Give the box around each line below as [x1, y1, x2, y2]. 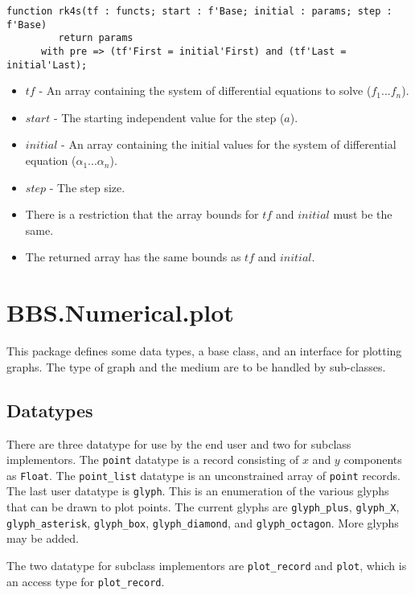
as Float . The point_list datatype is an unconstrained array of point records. [6, 466, 401, 483]
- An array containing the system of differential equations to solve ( [39, 82, 372, 99]
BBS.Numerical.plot [6, 296, 234, 329]
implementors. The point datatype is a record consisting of [6, 451, 299, 468]
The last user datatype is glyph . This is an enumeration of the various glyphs [6, 482, 389, 499]
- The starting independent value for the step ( [53, 109, 285, 125]
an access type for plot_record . [6, 572, 165, 589]
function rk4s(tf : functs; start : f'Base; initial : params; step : [6, 6, 392, 17]
